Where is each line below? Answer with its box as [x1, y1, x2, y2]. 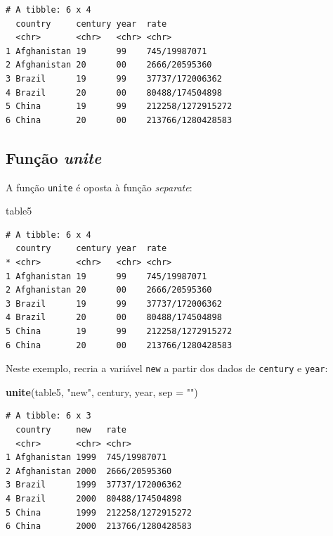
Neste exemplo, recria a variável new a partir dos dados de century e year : [6, 361, 328, 376]
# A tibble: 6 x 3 [6, 411, 91, 421]
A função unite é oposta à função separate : [6, 179, 192, 194]
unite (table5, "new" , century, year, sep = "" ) [6, 384, 198, 399]
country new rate [15, 424, 126, 435]
